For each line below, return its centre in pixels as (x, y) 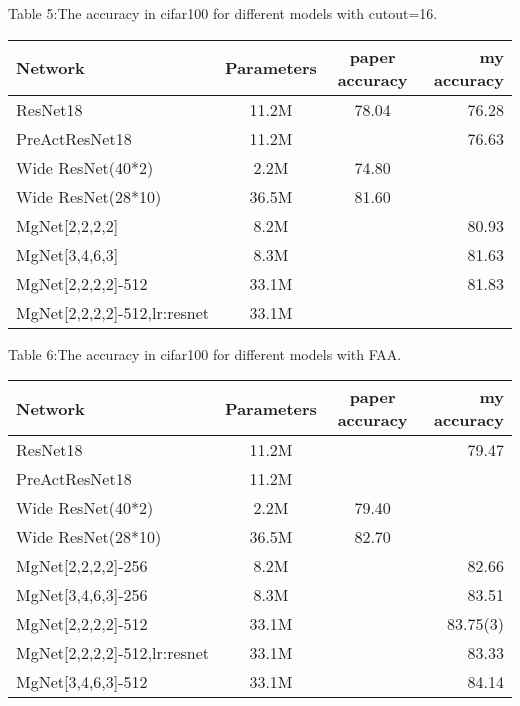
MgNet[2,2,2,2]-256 (82, 566)
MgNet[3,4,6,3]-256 (82, 595)
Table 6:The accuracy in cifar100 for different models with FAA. (205, 353)
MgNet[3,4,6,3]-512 (82, 682)
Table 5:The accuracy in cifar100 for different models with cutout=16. (223, 13)
